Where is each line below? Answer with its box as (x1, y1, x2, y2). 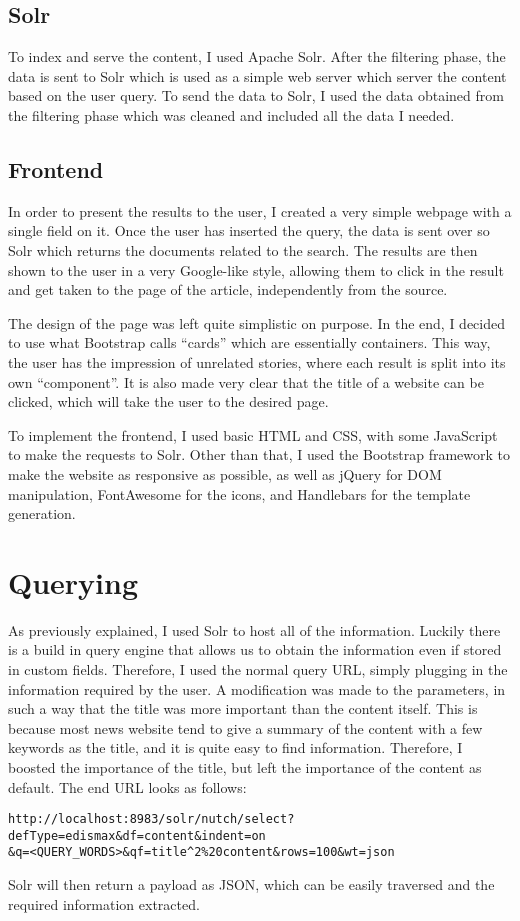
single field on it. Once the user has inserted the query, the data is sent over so (8, 220, 490, 241)
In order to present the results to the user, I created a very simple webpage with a (8, 200, 512, 221)
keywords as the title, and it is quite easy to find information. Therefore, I (8, 737, 463, 758)
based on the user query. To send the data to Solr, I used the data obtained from (8, 85, 504, 106)
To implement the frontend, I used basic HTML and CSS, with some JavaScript (8, 424, 498, 445)
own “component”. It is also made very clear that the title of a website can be (8, 371, 484, 392)
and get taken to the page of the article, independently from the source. (8, 279, 448, 300)
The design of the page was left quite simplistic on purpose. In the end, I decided (8, 312, 506, 333)
